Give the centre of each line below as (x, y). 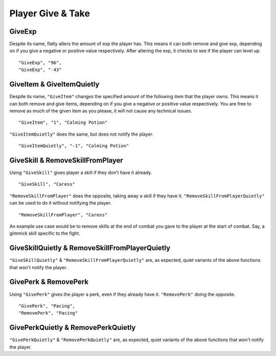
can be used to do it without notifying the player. (61, 203)
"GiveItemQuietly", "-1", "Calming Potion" (74, 146)
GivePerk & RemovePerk (49, 282)
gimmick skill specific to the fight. (45, 233)
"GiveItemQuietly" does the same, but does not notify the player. (81, 134)
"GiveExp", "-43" (40, 70)
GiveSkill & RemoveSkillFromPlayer (66, 160)
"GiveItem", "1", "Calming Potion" (63, 123)
